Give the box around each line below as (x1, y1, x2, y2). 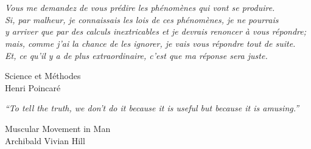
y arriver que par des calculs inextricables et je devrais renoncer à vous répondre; (5, 25, 306, 38)
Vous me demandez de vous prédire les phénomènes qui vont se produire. (5, 1, 275, 14)
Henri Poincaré (5, 81, 61, 94)
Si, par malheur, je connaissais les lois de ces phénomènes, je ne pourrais (5, 13, 279, 26)
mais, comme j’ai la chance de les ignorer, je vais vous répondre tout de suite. (5, 36, 296, 49)
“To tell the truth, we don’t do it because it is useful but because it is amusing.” (5, 102, 299, 114)
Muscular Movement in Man (5, 122, 111, 134)
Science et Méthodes (5, 69, 81, 82)
